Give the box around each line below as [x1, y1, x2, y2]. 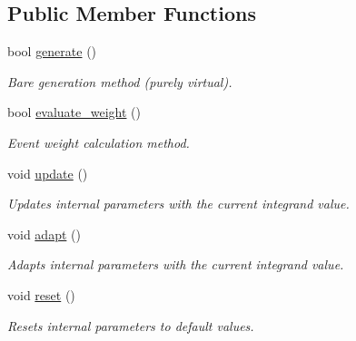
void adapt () [7, 224, 81, 243]
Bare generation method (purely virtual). [7, 72, 232, 91]
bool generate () [7, 42, 97, 61]
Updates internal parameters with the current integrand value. [7, 194, 350, 213]
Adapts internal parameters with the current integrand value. [7, 255, 344, 274]
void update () [7, 163, 88, 182]
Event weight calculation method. [7, 132, 190, 151]
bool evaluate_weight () [7, 102, 142, 122]
